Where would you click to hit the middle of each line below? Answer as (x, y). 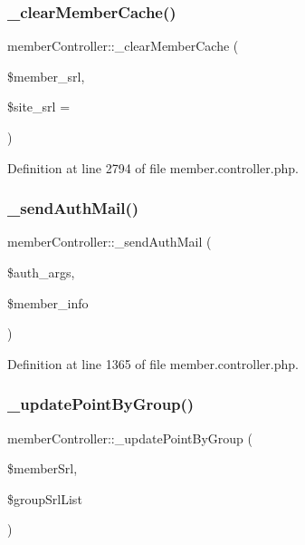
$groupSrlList (45, 498)
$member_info (48, 302)
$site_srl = (39, 107)
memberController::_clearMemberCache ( (123, 46)
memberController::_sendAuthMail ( (110, 242)
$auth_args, (41, 272)
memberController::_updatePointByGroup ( (130, 438)
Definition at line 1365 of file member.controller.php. (153, 363)
